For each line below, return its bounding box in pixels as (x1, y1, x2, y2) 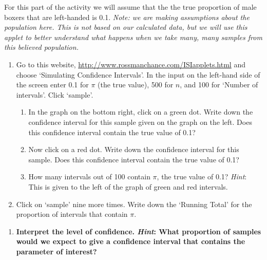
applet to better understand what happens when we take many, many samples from (4, 31, 262, 42)
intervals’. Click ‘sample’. (16, 89, 93, 100)
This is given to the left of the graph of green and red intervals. (28, 181, 228, 192)
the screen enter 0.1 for (16, 79, 89, 90)
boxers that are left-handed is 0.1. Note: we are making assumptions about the (4, 11, 250, 22)
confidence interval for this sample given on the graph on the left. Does (28, 116, 252, 127)
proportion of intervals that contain (16, 209, 128, 219)
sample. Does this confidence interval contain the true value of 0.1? (28, 154, 239, 164)
